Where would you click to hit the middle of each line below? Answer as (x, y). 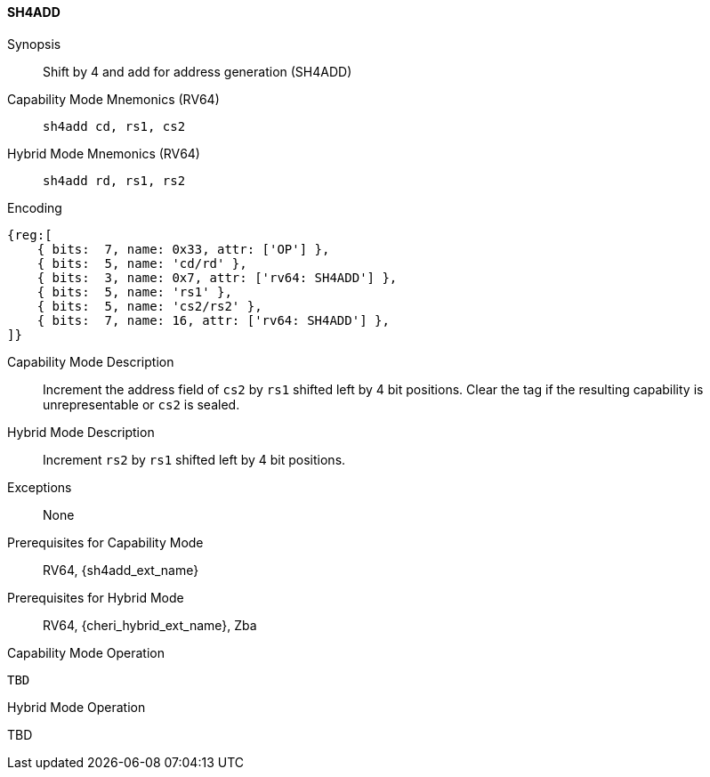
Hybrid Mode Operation (77, 707)
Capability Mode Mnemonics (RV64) (113, 99)
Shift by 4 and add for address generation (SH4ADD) (198, 71)
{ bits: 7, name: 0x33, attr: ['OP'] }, (183, 249)
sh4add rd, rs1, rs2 (114, 180)
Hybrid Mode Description (81, 432)
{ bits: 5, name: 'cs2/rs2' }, (149, 306)
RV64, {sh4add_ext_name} (121, 570)
